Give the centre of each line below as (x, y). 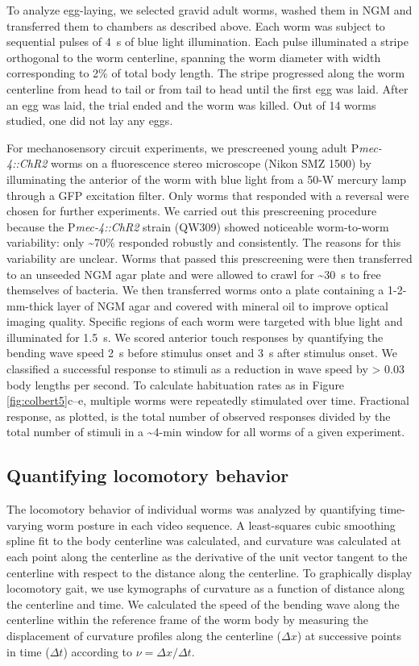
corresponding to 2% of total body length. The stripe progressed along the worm (206, 73)
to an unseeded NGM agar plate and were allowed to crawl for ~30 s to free (194, 274)
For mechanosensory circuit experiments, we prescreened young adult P (183, 147)
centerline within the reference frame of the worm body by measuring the (188, 620)
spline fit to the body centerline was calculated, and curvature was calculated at (204, 541)
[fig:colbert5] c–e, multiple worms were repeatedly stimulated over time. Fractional (208, 400)
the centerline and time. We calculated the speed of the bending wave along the (203, 604)
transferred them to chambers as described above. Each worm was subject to (196, 25)
